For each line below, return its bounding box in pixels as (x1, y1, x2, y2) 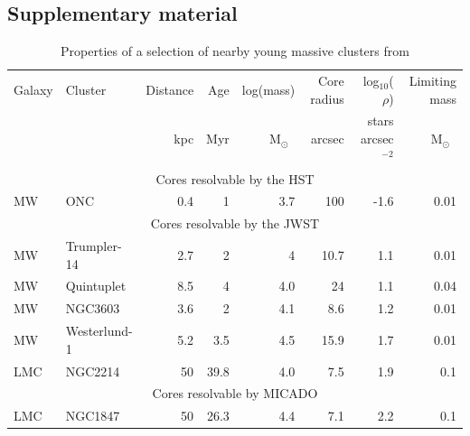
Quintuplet (65, 276, 127, 295)
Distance (146, 79, 194, 98)
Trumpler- (65, 237, 122, 255)
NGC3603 (65, 299, 120, 318)
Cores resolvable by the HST (155, 169, 315, 188)
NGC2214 (65, 361, 120, 380)
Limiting (409, 71, 456, 90)
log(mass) (241, 79, 296, 98)
